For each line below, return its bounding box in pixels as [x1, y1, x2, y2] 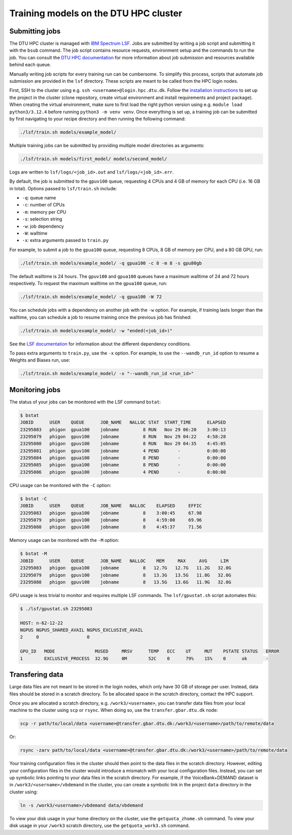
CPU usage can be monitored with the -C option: [9, 482, 112, 488]
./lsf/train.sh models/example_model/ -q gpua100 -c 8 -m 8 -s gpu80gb [20, 260, 202, 266]
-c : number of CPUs [22, 202, 65, 208]
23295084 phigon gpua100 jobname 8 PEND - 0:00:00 [20, 455, 226, 461]
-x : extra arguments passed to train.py [22, 237, 109, 243]
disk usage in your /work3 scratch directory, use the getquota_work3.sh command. [9, 822, 190, 829]
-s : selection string [22, 216, 63, 222]
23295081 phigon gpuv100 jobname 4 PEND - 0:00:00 [20, 448, 226, 454]
